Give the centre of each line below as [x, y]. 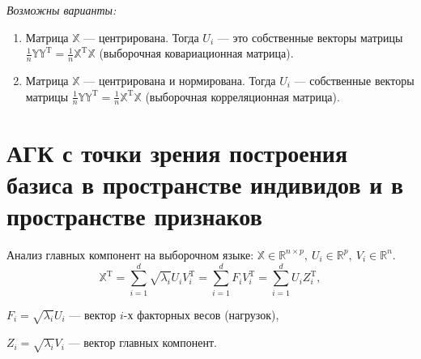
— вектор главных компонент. [142, 342]
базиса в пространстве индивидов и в [205, 184]
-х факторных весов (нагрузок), [201, 314]
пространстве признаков [134, 216]
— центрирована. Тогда [141, 37]
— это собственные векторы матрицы [310, 37]
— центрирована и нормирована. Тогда [180, 81]
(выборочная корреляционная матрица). [242, 96]
